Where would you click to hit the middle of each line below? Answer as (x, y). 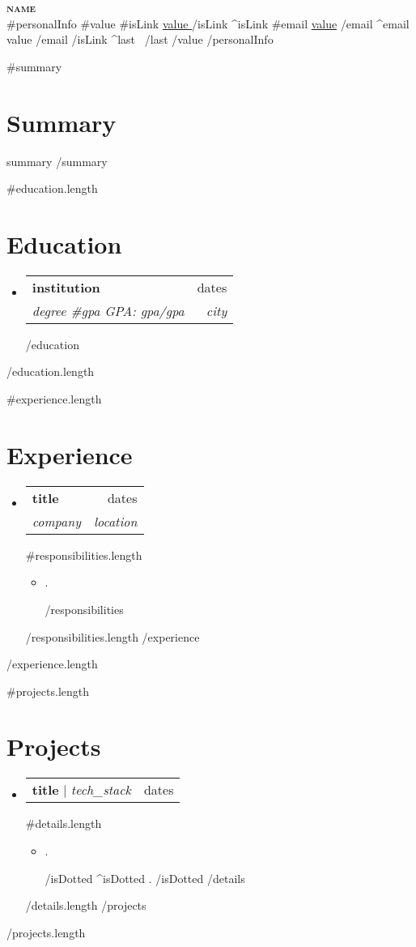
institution (66, 287)
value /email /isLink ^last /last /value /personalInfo (140, 39)
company (56, 521)
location (115, 521)
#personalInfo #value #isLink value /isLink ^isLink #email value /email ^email (208, 23)
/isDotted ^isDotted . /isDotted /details (145, 878)
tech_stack (101, 790)
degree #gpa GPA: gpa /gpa (108, 310)
